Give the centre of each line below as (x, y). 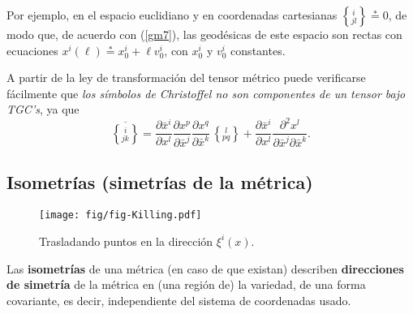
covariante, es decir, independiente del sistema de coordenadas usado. (179, 300)
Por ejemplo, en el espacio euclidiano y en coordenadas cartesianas (172, 15)
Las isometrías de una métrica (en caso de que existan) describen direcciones (205, 268)
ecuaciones (32, 50)
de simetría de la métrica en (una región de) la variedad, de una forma (186, 284)
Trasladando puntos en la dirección (126, 241)
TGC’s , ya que (43, 109)
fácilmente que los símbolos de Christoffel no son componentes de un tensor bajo (206, 93)
